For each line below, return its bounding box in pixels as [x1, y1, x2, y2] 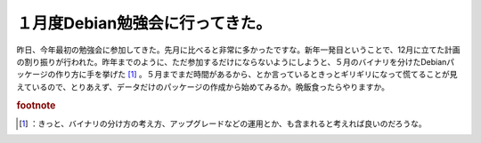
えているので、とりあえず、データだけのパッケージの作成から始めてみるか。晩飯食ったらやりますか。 [16, 81, 389, 92]
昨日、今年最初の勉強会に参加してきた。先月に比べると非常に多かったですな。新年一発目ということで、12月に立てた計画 [16, 44, 461, 55]
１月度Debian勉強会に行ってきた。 [16, 13, 272, 33]
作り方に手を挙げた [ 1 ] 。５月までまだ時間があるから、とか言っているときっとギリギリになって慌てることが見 [54, 69, 458, 80]
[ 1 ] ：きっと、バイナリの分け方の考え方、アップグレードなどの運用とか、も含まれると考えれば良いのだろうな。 [19, 118, 427, 129]
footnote [16, 99, 56, 111]
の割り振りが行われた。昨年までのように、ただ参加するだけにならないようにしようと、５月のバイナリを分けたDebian [16, 56, 447, 67]
